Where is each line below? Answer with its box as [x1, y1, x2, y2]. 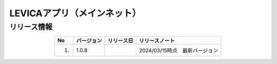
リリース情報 [9, 22, 53, 31]
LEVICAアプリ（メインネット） [9, 8, 141, 19]
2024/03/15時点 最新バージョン [138, 47, 219, 54]
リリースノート [138, 37, 175, 44]
